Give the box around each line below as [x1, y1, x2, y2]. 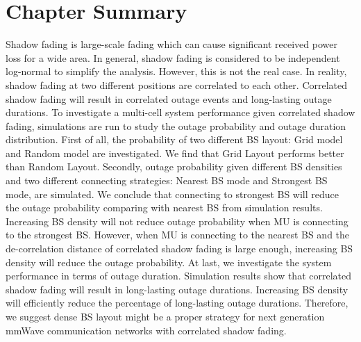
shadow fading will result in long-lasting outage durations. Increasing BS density [6, 282, 349, 296]
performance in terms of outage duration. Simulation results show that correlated [6, 268, 351, 283]
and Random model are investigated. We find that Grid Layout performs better [6, 145, 344, 160]
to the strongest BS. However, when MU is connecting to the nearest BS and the [6, 227, 350, 242]
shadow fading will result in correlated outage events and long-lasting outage [6, 91, 332, 106]
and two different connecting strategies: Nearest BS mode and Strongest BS [6, 173, 328, 188]
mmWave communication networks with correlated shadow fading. [6, 323, 287, 337]
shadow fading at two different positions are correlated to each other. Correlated [6, 77, 348, 92]
